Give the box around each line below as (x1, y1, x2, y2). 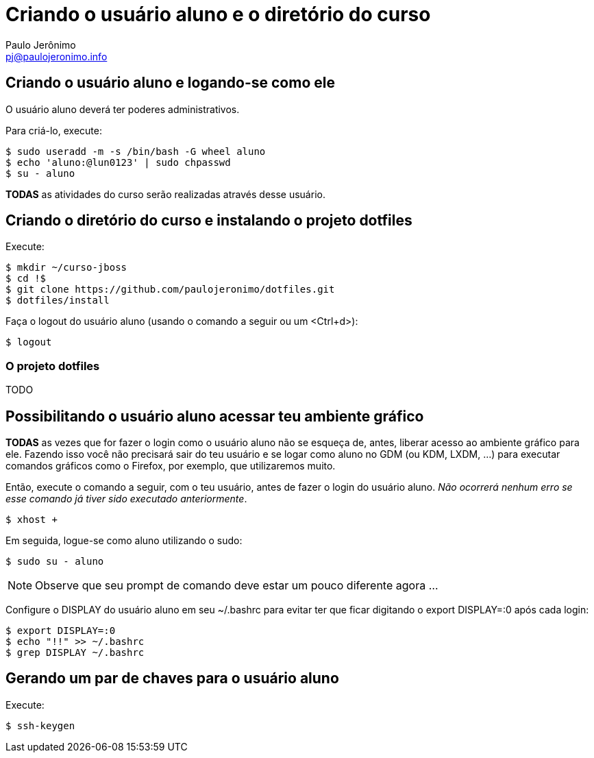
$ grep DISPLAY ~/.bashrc (5, 647, 145, 659)
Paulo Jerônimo (5, 38, 76, 51)
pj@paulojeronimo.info (5, 50, 108, 62)
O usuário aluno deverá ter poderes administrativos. (5, 103, 240, 115)
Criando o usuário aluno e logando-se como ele (5, 74, 335, 92)
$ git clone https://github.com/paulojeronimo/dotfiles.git (5, 284, 335, 295)
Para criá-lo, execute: (5, 124, 102, 136)
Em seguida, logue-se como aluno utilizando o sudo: (5, 535, 243, 547)
